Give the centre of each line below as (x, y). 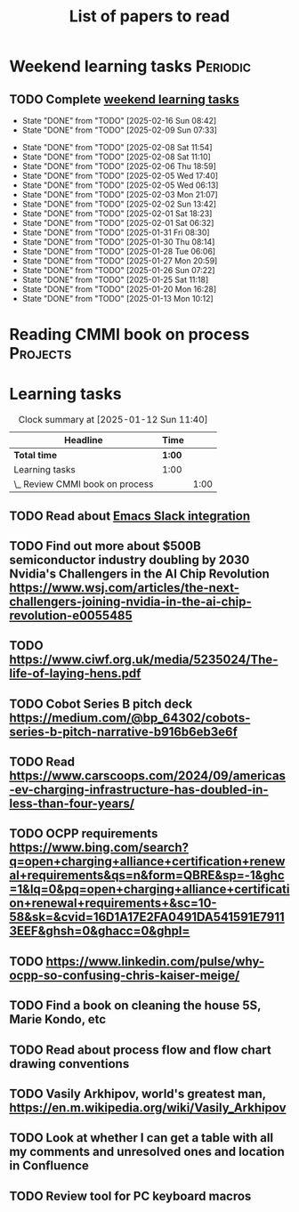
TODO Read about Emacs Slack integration (130, 516)
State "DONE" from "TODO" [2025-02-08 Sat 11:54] (117, 147)
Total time (36, 456)
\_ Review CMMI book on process (84, 484)
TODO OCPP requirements (84, 834)
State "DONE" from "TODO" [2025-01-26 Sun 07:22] (118, 270)
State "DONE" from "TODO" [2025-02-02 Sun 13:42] (119, 204)
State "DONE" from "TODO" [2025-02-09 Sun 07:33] (120, 130)
